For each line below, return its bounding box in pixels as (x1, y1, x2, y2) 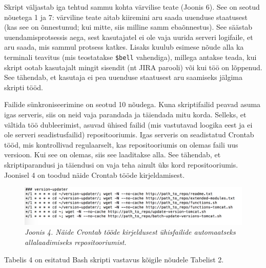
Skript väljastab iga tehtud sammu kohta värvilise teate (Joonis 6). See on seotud (4, 2, 260, 12)
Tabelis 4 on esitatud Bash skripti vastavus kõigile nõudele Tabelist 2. (4, 254, 224, 264)
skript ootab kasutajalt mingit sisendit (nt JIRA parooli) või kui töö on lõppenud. (4, 61, 262, 72)
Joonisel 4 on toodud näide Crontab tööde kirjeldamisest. (4, 169, 185, 180)
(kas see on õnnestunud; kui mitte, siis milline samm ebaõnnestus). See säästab (4, 22, 253, 32)
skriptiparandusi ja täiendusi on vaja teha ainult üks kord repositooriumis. (4, 159, 238, 170)
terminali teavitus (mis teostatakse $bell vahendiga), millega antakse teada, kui (4, 51, 257, 62)
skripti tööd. (4, 81, 43, 92)
